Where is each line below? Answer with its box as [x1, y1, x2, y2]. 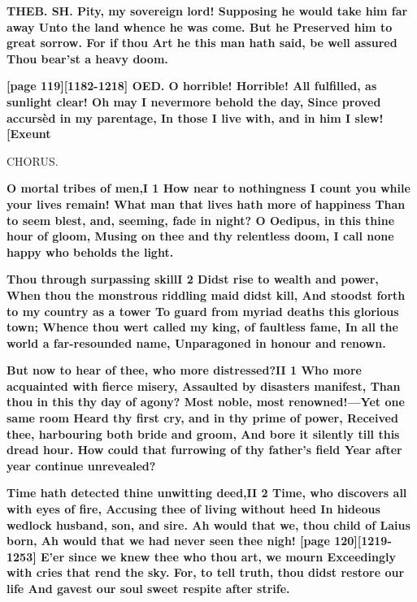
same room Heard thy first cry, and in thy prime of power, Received [7, 409, 398, 427]
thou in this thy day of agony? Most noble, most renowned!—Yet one [7, 393, 405, 410]
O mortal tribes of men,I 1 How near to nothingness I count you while [7, 180, 410, 197]
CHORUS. [7, 152, 59, 169]
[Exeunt [7, 125, 51, 142]
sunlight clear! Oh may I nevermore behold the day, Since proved [7, 93, 381, 110]
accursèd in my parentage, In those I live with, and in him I [7, 109, 351, 126]
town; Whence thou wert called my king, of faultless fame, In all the [7, 318, 398, 336]
